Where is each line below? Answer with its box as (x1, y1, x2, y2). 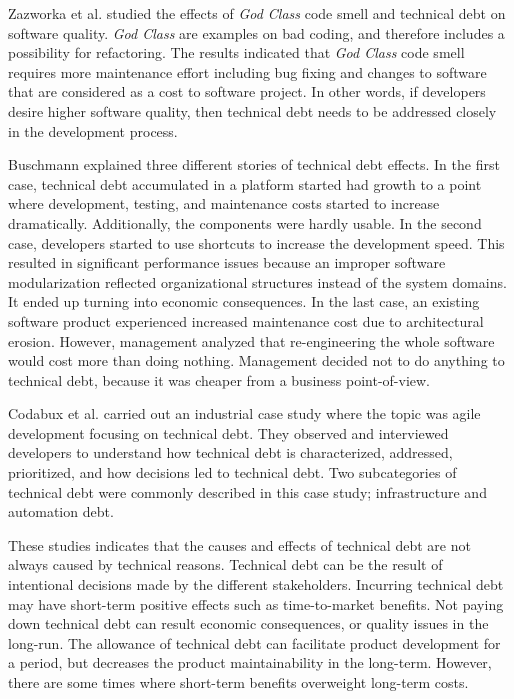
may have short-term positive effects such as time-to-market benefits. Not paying (8, 593, 504, 614)
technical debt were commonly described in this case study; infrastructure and (8, 481, 487, 502)
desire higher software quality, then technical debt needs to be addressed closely (8, 100, 497, 121)
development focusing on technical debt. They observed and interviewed (8, 422, 449, 443)
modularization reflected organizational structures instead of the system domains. (8, 271, 507, 292)
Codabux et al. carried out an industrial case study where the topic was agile (8, 403, 481, 424)
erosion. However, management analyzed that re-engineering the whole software (8, 330, 495, 351)
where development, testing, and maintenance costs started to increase (8, 193, 440, 214)
